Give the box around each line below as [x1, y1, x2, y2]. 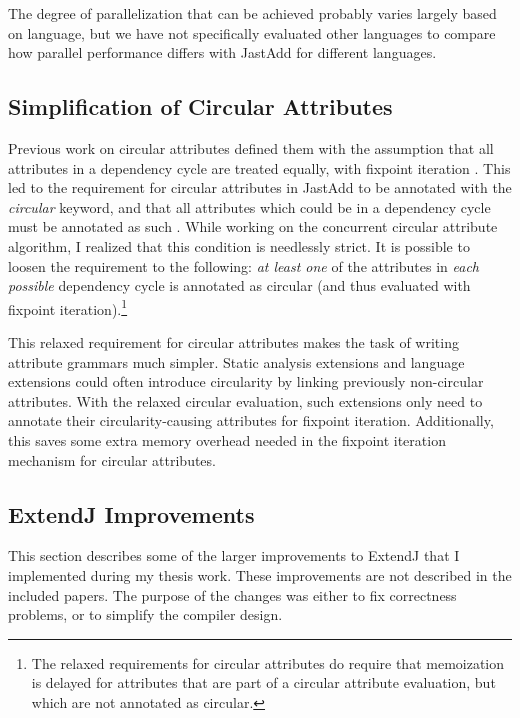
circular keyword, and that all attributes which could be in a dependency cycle [8, 196, 491, 217]
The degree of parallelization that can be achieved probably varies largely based [8, 3, 497, 23]
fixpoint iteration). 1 [8, 295, 128, 319]
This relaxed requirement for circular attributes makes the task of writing [8, 331, 459, 352]
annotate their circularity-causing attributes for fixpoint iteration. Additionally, [8, 410, 494, 431]
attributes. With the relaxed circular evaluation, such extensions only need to [8, 390, 483, 411]
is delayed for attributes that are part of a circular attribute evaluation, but [31, 672, 496, 693]
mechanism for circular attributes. [8, 449, 216, 470]
